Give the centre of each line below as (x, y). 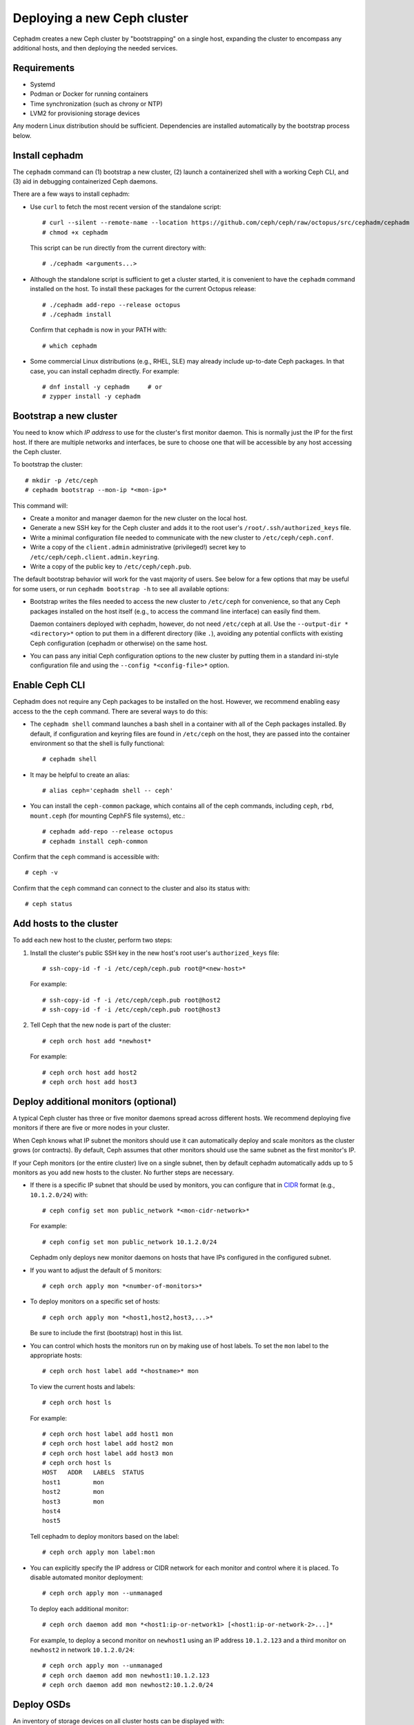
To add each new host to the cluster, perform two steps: (92, 940)
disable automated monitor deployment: (87, 1577)
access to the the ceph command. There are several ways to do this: (110, 711)
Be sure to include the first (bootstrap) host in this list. (106, 1333)
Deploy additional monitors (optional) (95, 1102)
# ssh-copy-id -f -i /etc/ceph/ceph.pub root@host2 (131, 1000)
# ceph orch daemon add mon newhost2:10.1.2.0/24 (128, 1685)
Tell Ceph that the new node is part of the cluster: (100, 1025)
